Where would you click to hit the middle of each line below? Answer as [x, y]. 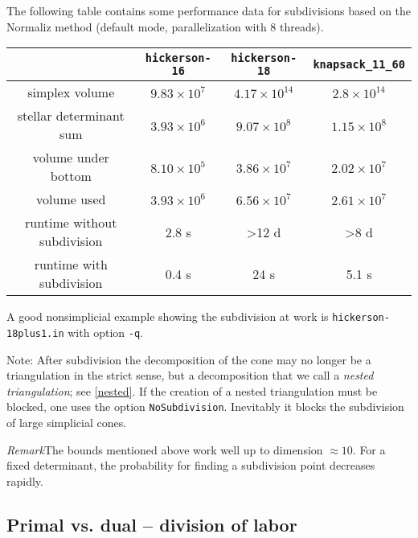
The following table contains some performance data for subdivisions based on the [209, 10]
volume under [71, 158]
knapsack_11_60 [359, 65]
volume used [71, 199]
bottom [71, 176]
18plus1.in [35, 333]
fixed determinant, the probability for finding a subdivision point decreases [191, 465]
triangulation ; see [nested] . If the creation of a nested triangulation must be [192, 390]
